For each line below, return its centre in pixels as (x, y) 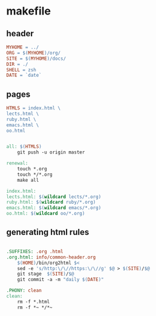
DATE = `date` (24, 76)
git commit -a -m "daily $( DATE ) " (60, 280)
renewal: (17, 163)
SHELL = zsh (21, 70)
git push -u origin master (51, 152)
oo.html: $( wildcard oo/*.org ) (46, 214)
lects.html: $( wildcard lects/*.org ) (54, 197)
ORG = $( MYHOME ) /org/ (34, 53)
